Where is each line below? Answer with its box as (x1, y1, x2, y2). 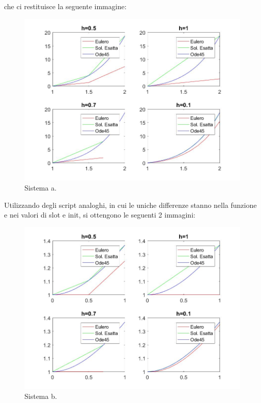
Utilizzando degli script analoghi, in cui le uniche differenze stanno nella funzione (4, 199, 257, 210)
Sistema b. (24, 391, 57, 401)
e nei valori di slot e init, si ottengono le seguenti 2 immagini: (4, 209, 195, 220)
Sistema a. (24, 182, 57, 193)
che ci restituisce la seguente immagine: (4, 1, 127, 11)
